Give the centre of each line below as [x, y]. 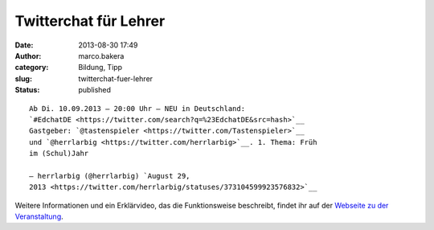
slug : [23, 78]
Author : [28, 55]
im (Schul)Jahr [59, 154]
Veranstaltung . [39, 216]
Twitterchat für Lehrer [90, 21]
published [95, 90]
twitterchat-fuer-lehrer [115, 78]
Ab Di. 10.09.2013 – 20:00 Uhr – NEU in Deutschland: [137, 108]
